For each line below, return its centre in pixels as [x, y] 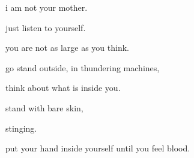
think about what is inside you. [63, 88]
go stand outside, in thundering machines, [83, 67]
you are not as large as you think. [67, 48]
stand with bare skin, [44, 107]
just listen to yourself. [46, 27]
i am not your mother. [47, 7]
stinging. [21, 128]
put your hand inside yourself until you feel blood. [98, 148]
